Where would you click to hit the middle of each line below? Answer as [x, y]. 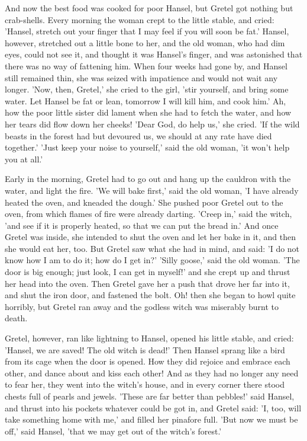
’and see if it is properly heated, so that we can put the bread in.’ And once [142, 225]
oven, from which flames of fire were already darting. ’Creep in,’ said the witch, [148, 214]
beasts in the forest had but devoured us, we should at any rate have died [138, 135]
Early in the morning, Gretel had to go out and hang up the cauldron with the [148, 179]
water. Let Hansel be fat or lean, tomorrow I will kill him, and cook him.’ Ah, [146, 100]
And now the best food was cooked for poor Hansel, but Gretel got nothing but [149, 8]
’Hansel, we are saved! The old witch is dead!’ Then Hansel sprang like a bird [145, 349]
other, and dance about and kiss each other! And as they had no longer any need [152, 373]
